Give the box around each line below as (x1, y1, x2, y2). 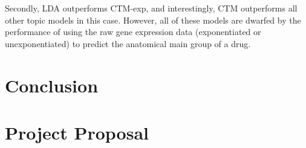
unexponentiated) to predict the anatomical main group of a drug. (5, 37, 251, 50)
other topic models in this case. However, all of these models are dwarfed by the (5, 13, 301, 26)
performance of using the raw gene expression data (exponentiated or (5, 25, 261, 38)
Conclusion (5, 72, 99, 97)
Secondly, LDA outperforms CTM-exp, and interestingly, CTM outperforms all (5, 2, 298, 14)
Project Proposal (5, 120, 149, 144)
